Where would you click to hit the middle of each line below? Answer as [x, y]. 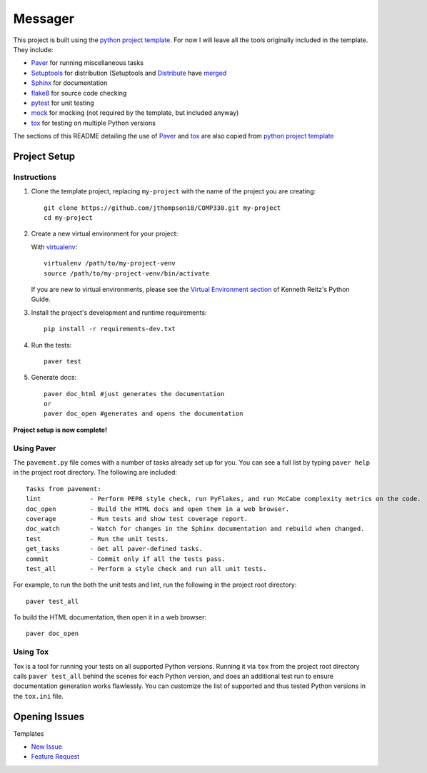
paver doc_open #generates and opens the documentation [144, 414]
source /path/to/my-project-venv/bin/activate [127, 273]
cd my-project [68, 218]
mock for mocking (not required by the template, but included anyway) [135, 113]
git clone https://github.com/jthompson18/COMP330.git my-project [162, 208]
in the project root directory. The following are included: [95, 473]
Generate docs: [54, 378]
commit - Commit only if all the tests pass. [126, 559]
